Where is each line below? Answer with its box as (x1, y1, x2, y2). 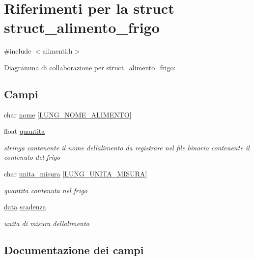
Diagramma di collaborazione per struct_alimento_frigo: (4, 62, 176, 72)
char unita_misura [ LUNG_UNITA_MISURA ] (4, 169, 147, 179)
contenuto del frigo (4, 152, 60, 162)
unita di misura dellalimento (4, 218, 89, 228)
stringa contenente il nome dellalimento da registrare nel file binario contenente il (4, 142, 250, 152)
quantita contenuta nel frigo (4, 185, 87, 195)
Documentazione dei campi (4, 242, 144, 257)
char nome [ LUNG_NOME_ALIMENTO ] (4, 109, 132, 119)
